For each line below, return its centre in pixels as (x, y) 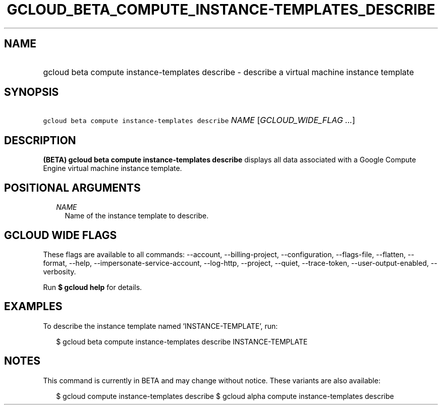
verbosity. (60, 271)
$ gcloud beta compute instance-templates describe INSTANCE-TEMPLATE (182, 341)
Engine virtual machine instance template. (113, 168)
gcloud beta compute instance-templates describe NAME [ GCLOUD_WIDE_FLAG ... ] (199, 120)
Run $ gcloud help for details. (93, 287)
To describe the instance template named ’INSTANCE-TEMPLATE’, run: (160, 326)
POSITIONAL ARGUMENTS (72, 188)
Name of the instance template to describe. (137, 216)
